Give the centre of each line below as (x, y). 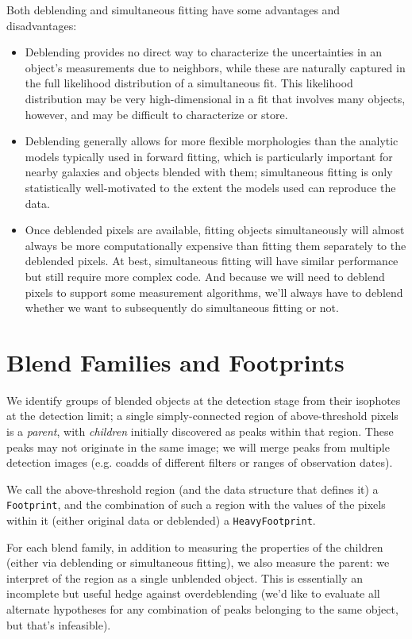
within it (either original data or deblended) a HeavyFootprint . (161, 520)
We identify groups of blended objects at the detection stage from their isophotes (204, 400)
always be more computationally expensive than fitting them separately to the (216, 245)
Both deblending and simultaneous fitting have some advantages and (173, 10)
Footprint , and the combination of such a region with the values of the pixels (196, 504)
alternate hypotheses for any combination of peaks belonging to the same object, (202, 609)
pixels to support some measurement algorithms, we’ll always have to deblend (214, 292)
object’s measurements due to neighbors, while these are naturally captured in (215, 67)
